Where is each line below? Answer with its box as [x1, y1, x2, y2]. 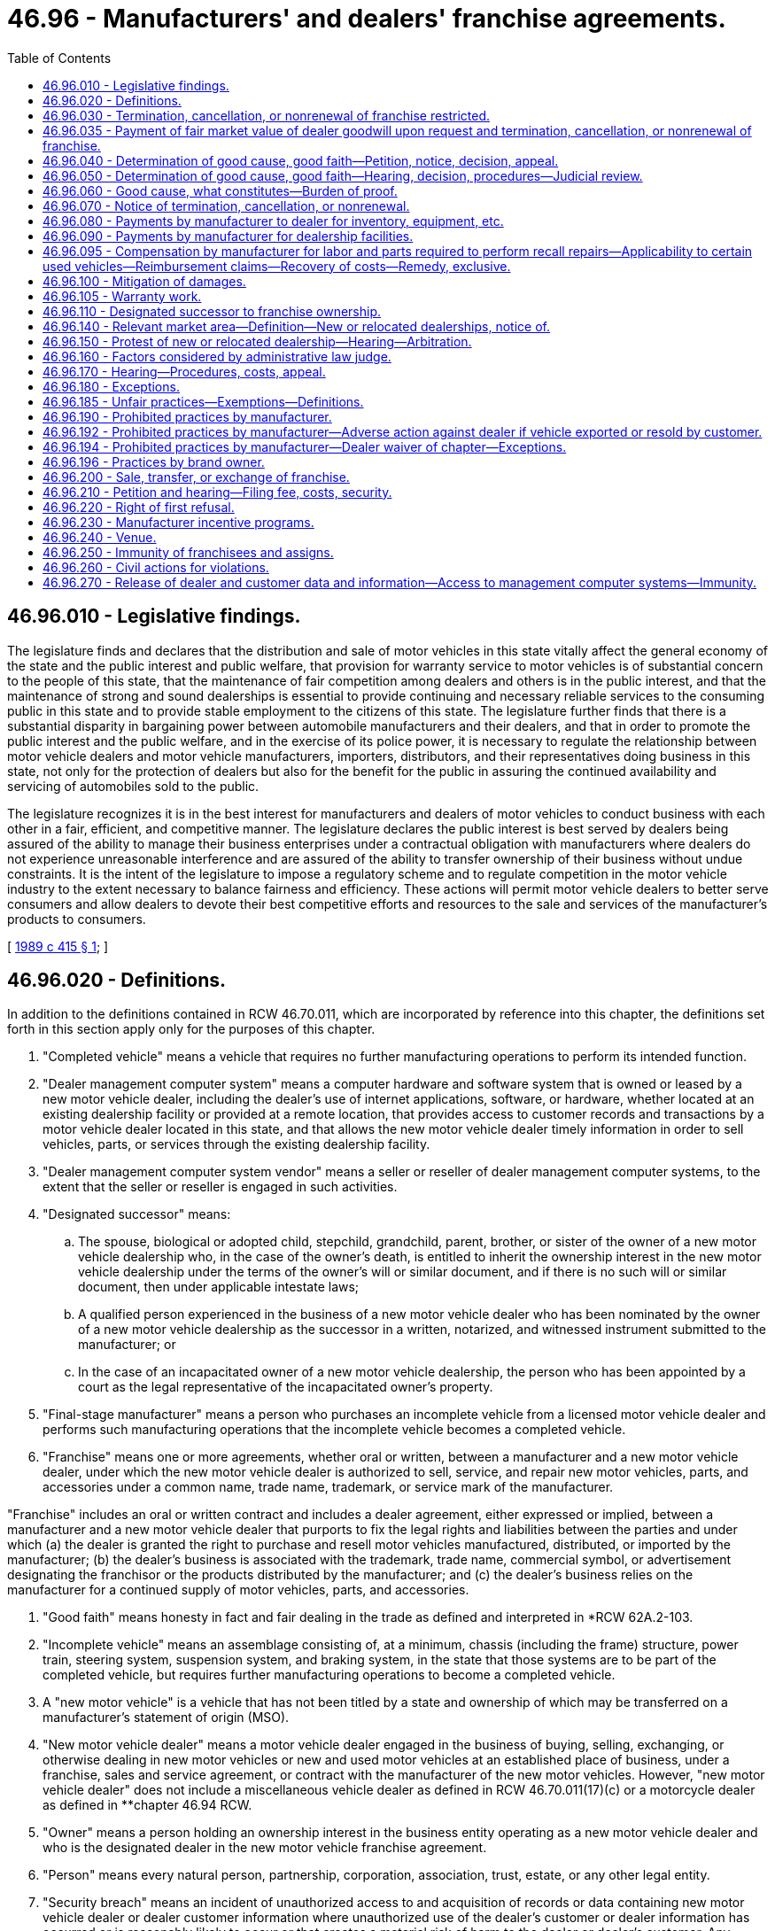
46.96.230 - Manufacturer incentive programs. [43, 514, 314, 530]
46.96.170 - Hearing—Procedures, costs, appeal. [43, 363, 326, 379]
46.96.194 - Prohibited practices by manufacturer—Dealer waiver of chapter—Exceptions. [43, 438, 567, 454]
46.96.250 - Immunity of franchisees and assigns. [43, 544, 334, 560]
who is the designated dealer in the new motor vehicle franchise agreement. [43, 1840, 487, 1856]
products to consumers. [7, 911, 146, 927]
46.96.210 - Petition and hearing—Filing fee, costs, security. [43, 484, 392, 500]
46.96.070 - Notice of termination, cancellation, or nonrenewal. [43, 198, 410, 213]
